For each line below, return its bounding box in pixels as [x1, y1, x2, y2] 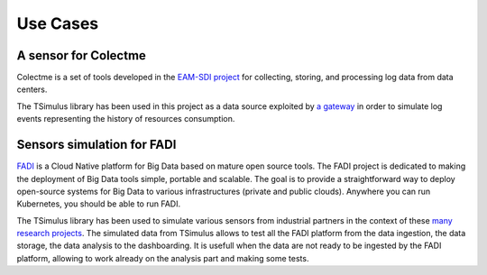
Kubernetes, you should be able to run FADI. [16, 198, 180, 209]
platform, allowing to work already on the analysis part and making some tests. [16, 252, 309, 263]
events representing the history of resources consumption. [16, 114, 235, 124]
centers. [16, 84, 48, 95]
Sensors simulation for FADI [16, 137, 177, 152]
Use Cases [16, 14, 99, 33]
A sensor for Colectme [16, 48, 146, 63]
